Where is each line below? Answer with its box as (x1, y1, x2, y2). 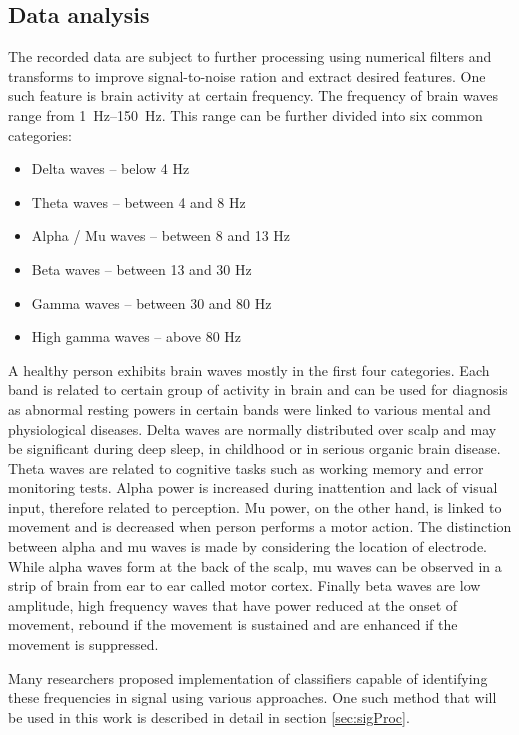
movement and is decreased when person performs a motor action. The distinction (8, 516, 512, 537)
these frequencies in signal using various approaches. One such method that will (8, 687, 497, 708)
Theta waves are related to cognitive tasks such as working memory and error (8, 457, 484, 478)
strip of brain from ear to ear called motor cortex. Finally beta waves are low (8, 575, 481, 596)
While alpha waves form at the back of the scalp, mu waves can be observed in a (8, 555, 502, 576)
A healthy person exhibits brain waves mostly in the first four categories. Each (8, 359, 490, 380)
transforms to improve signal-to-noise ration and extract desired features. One (8, 65, 486, 86)
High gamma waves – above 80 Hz (31, 326, 242, 347)
